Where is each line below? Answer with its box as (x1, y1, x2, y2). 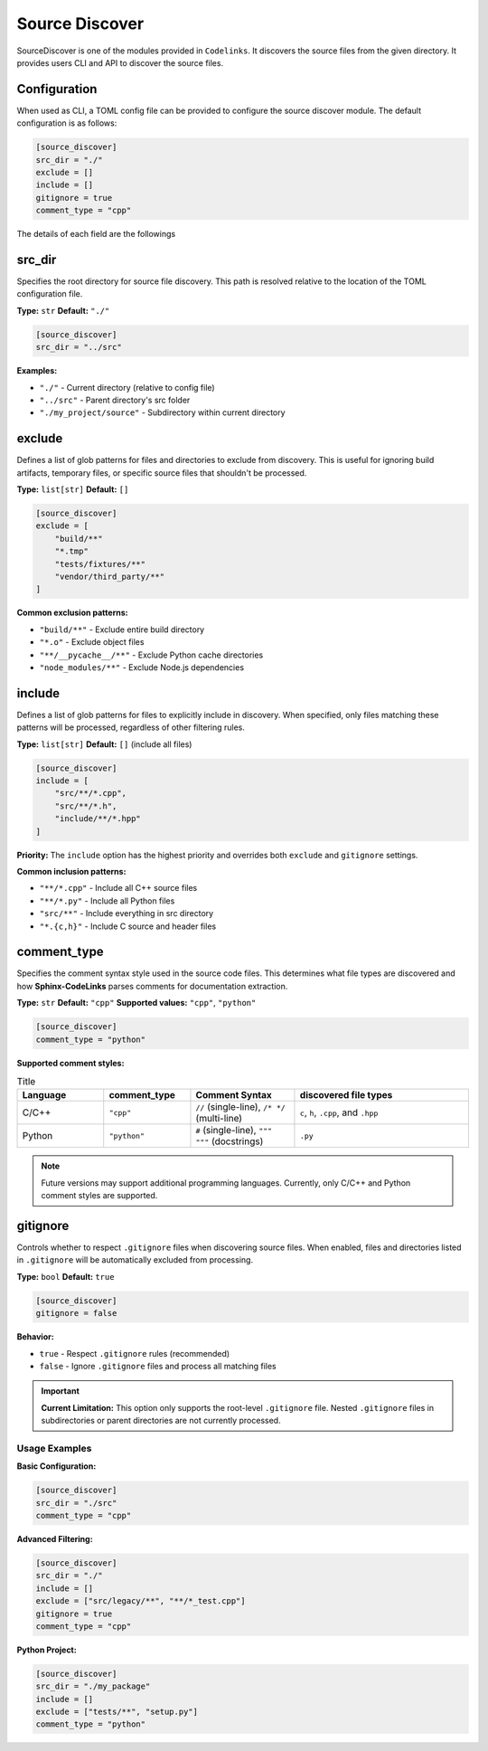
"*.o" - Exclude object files (39, 637, 145, 648)
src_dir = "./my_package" (35, 1681, 151, 1691)
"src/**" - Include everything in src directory (39, 908, 214, 919)
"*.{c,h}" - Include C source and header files (39, 921, 217, 932)
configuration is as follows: (16, 118, 117, 128)
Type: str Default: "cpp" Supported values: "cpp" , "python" (16, 998, 257, 1008)
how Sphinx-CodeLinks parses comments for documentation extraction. (16, 980, 288, 991)
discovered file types (299, 1089, 393, 1102)
